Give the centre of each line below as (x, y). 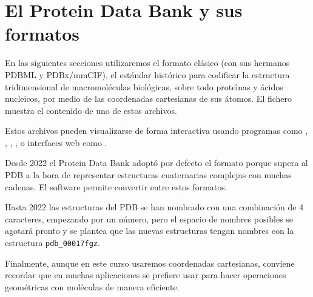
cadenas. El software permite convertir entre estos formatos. (116, 186)
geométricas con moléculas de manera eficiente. (92, 286)
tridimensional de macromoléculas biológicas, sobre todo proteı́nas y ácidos (144, 86)
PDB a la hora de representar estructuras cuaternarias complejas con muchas (148, 175)
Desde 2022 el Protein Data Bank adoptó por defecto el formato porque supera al (156, 163)
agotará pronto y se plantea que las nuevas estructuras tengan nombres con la (150, 231)
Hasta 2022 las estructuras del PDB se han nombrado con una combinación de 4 (154, 207)
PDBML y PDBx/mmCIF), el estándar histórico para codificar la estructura (147, 74)
